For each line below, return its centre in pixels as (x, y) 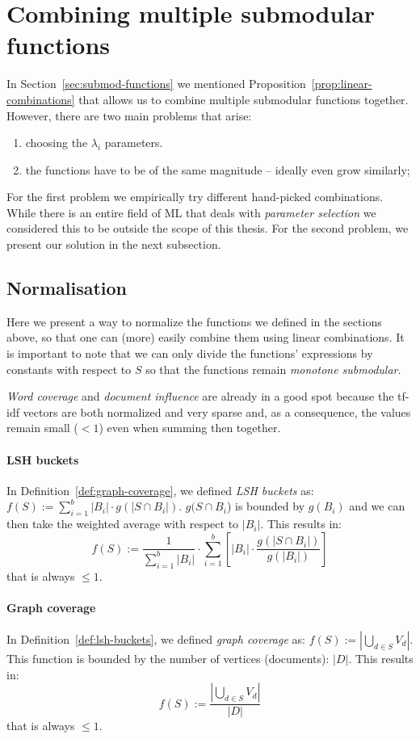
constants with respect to (69, 369)
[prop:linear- (342, 84)
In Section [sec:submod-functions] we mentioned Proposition (156, 84)
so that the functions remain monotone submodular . (273, 369)
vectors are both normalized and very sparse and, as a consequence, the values (217, 411)
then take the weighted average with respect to (123, 524)
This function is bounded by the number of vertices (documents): (168, 658)
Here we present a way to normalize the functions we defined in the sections (194, 321)
